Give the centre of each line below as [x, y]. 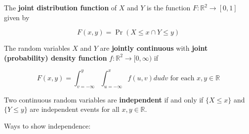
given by [17, 17]
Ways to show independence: [47, 125]
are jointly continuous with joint [154, 48]
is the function [169, 7]
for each [182, 78]
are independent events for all [75, 109]
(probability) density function [56, 57]
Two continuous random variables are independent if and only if [104, 99]
